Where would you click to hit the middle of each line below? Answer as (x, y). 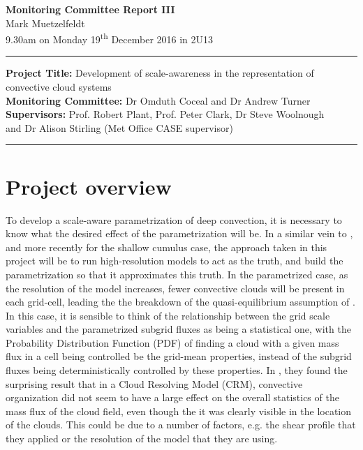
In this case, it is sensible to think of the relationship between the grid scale (168, 315)
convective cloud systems (59, 87)
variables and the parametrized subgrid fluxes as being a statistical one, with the (178, 329)
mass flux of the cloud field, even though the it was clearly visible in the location (179, 411)
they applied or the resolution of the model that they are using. (142, 438)
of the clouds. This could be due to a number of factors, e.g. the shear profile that (181, 425)
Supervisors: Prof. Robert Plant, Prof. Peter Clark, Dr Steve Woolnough (165, 114)
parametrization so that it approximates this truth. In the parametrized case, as (177, 274)
